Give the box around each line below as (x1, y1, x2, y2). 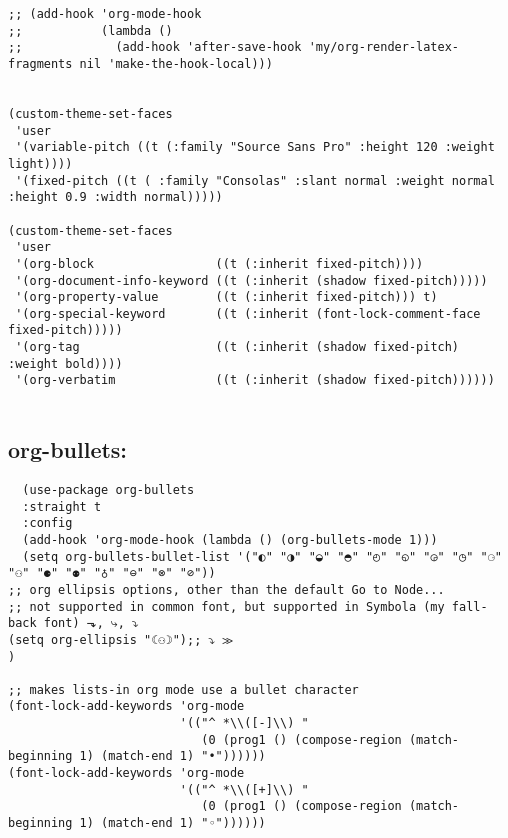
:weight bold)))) (8, 356, 123, 371)
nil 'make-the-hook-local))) (79, 56, 273, 71)
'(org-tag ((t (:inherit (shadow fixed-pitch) (15, 340, 460, 355)
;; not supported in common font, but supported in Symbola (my (8, 599, 445, 614)
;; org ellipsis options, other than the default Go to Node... (8, 582, 445, 597)
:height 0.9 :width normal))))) (8, 190, 223, 205)
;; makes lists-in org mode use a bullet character (8, 682, 359, 697)
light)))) (8, 156, 73, 171)
